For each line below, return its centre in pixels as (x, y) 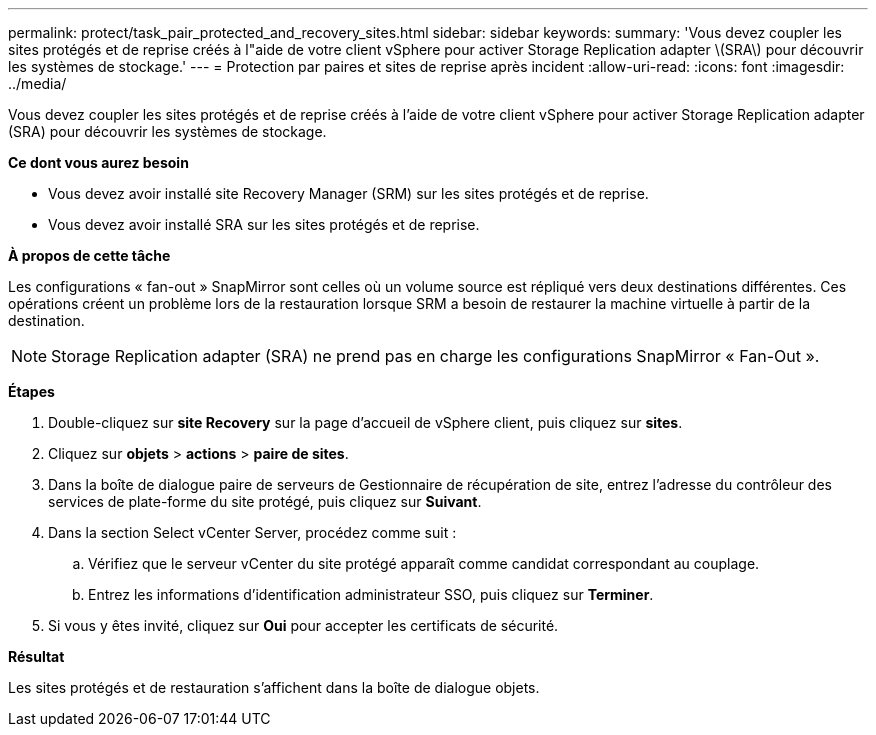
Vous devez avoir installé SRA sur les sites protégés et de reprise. (264, 224)
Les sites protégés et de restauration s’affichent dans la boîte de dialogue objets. (274, 687)
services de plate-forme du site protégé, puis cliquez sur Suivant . (265, 501)
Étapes (31, 391)
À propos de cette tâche (89, 255)
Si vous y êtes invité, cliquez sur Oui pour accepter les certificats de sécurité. (303, 625)
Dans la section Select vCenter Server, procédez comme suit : (252, 532)
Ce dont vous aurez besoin (98, 162)
